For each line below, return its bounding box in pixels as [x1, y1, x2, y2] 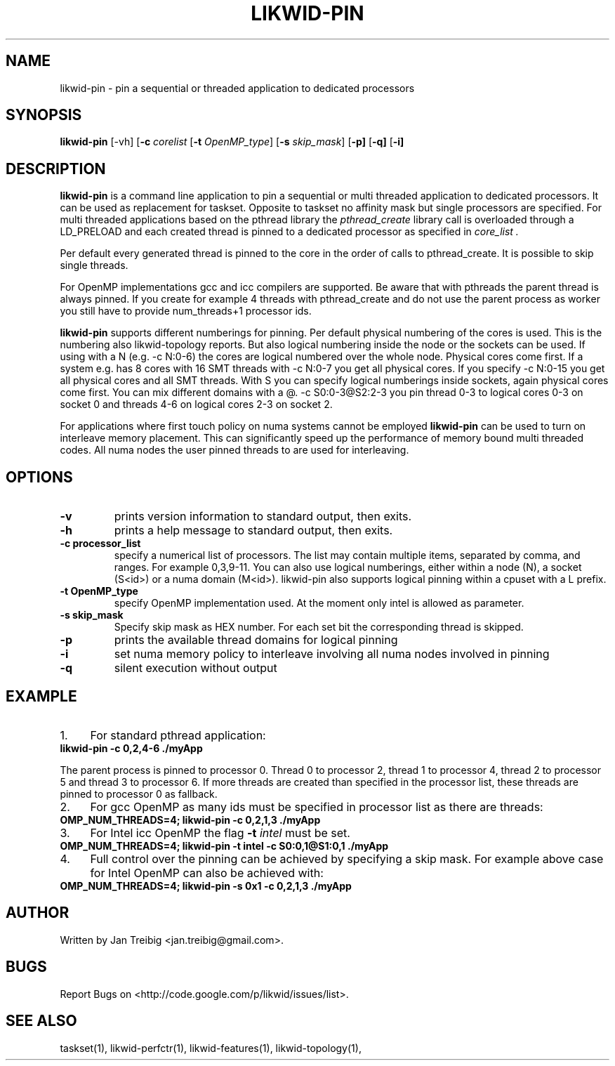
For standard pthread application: [90, 728, 266, 742]
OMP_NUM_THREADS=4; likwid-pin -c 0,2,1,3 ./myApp [60, 813, 321, 826]
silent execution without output [114, 661, 277, 676]
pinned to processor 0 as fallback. [60, 787, 218, 800]
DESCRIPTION [6, 159, 106, 178]
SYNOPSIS [6, 106, 82, 124]
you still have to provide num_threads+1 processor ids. [60, 305, 312, 317]
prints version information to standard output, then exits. [114, 509, 412, 524]
